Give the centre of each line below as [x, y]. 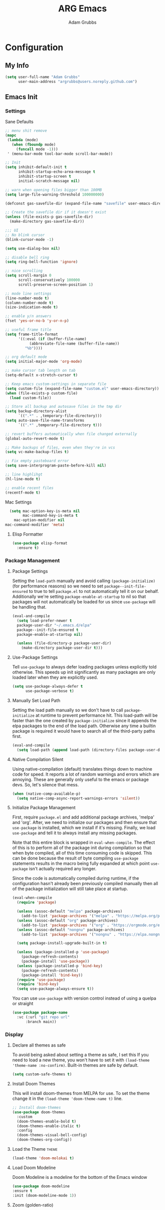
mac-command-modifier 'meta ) [35, 525]
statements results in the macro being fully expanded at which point [81, 863]
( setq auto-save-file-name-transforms [45, 421]
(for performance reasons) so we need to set [58, 586]
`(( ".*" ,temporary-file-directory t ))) [60, 425]
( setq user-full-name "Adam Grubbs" [42, 77]
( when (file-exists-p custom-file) [41, 393]
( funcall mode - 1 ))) [37, 149]
